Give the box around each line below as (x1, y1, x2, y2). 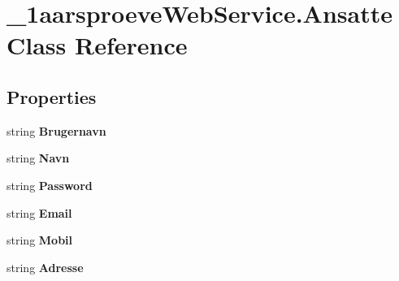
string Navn (7, 149, 70, 166)
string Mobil (7, 231, 73, 249)
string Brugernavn (7, 122, 106, 139)
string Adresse (7, 258, 84, 275)
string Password (7, 176, 93, 193)
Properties (7, 84, 97, 109)
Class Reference (7, 28, 188, 62)
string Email (7, 204, 72, 221)
